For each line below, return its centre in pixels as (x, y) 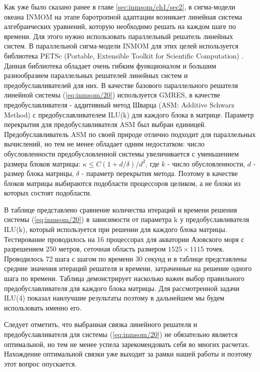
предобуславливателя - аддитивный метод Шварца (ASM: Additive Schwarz (119, 104)
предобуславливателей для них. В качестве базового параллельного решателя (121, 85)
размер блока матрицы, (39, 173)
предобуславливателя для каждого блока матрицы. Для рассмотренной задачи (122, 288)
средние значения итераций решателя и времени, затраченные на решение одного (128, 268)
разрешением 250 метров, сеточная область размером (85, 249)
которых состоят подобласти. (48, 193)
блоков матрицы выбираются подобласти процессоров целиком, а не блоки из (122, 183)
